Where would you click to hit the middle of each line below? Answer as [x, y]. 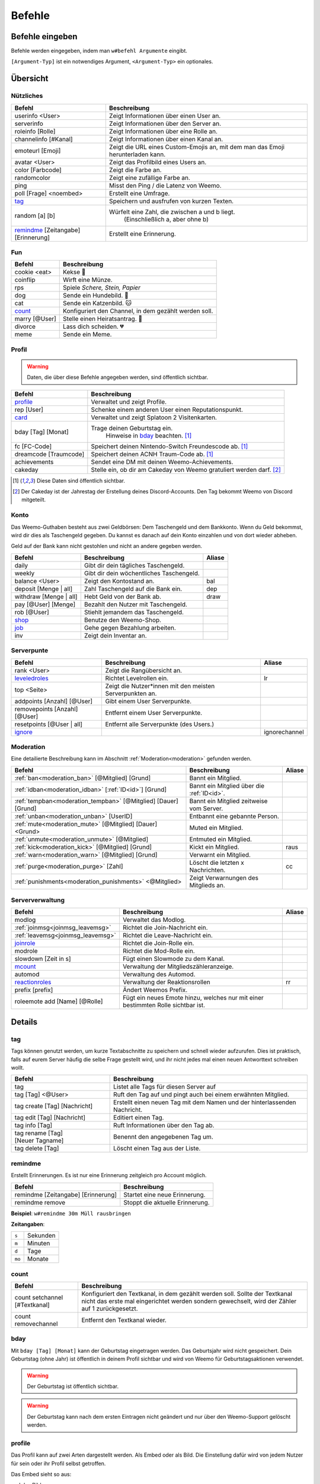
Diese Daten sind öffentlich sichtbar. [81, 480]
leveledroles [31, 678]
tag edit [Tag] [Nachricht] [50, 1118]
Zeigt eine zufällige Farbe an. [150, 177]
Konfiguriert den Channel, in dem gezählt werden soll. [138, 311]
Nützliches [27, 96]
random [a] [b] [35, 215]
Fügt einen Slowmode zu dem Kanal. [174, 959]
